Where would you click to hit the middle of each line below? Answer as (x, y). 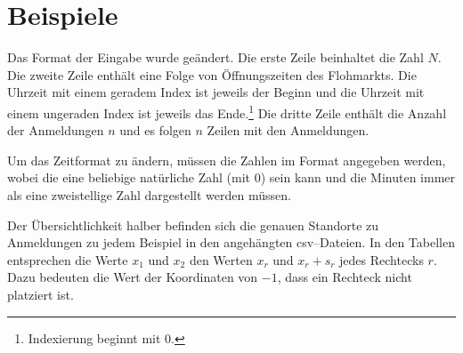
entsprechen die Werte (68, 259)
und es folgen (155, 130)
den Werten (221, 259)
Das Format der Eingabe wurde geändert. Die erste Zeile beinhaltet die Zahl (215, 57)
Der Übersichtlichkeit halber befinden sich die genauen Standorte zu (193, 225)
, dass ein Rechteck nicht (345, 277)
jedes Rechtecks (382, 259)
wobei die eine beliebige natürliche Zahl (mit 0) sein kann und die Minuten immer (231, 177)
